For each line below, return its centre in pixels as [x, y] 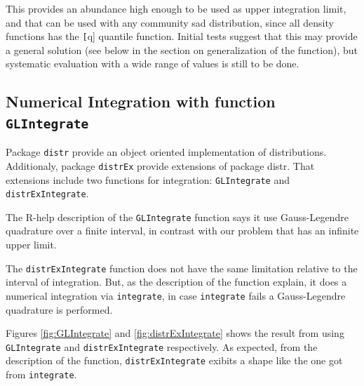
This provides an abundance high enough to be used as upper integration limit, [176, 8]
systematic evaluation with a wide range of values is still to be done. [153, 64]
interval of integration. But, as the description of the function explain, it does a [176, 282]
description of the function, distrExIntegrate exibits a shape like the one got [174, 360]
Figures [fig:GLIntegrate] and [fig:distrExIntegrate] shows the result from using [175, 333]
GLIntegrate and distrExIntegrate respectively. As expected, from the [162, 346]
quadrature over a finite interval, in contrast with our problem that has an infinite [182, 231]
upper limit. [31, 245]
